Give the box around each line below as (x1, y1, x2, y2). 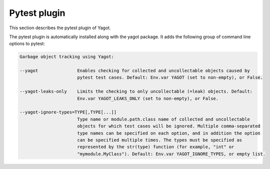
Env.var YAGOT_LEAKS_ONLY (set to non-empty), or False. (77, 96, 219, 101)
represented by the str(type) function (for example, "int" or (77, 144, 234, 150)
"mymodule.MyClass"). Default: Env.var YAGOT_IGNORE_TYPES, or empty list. (77, 151, 266, 157)
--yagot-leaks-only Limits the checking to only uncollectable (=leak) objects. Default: (19, 89, 253, 94)
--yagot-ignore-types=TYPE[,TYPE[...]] (19, 110, 117, 115)
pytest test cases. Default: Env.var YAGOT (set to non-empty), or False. (77, 75, 263, 80)
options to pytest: (9, 41, 45, 47)
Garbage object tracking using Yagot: (19, 54, 114, 59)
